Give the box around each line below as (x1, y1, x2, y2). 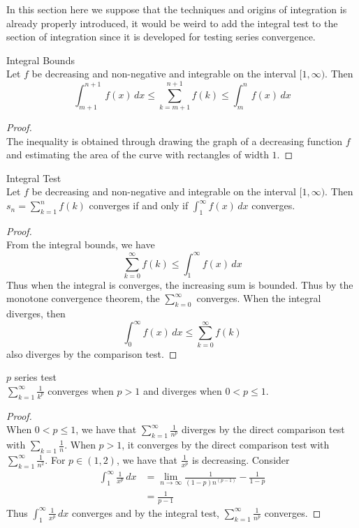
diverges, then (6, 306, 66, 321)
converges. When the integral (196, 291, 321, 306)
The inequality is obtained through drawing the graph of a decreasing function (6, 133, 343, 148)
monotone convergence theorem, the (6, 291, 160, 306)
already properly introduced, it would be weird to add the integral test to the (6, 15, 338, 30)
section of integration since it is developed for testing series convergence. (6, 29, 316, 44)
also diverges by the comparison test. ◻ (6, 346, 177, 361)
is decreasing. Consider (191, 452, 290, 467)
